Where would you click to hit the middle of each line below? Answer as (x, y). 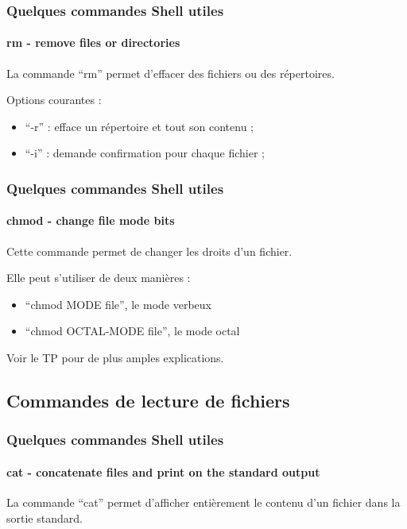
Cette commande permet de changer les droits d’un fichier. (149, 251)
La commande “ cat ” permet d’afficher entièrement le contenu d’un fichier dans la (203, 502)
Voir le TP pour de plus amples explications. (115, 358)
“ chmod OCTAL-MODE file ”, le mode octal (132, 331)
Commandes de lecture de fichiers (148, 401)
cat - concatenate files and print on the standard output (163, 471)
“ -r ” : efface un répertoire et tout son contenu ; (139, 126)
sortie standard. (45, 517)
